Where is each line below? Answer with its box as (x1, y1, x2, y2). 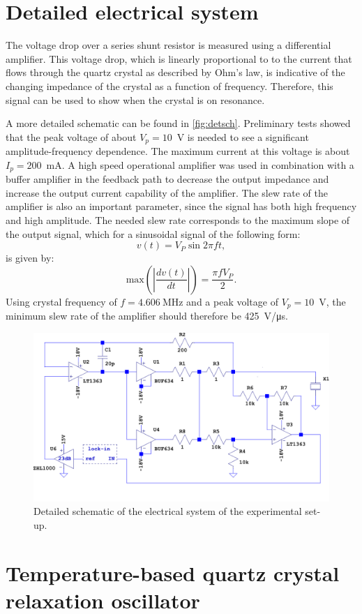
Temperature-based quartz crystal (6, 558, 340, 587)
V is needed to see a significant (176, 129, 309, 144)
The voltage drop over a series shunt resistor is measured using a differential (6, 38, 331, 52)
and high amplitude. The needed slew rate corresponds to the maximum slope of (6, 212, 350, 227)
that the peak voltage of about (6, 129, 137, 144)
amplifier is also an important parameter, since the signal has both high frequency (6, 199, 357, 214)
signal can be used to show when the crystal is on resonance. (6, 92, 265, 107)
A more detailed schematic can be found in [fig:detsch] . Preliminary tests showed (6, 116, 351, 130)
